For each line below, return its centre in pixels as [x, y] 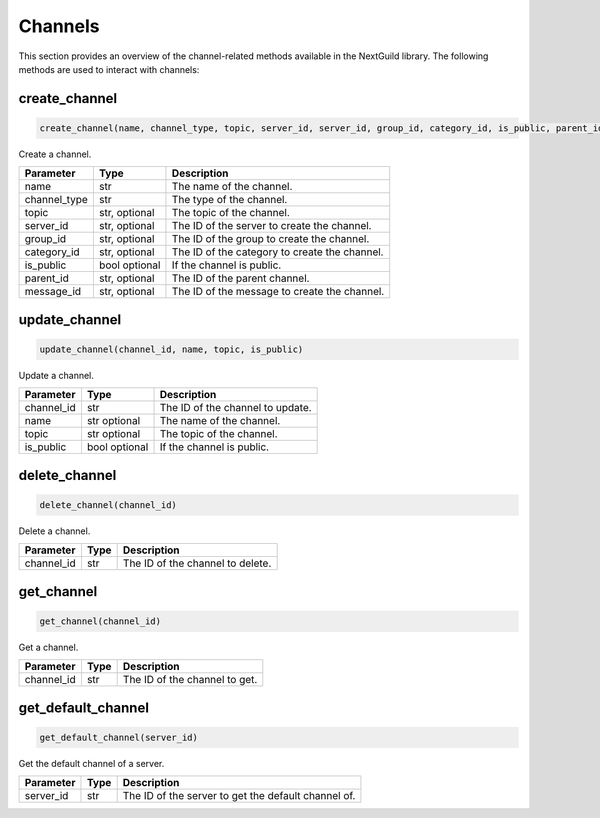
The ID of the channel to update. [235, 408]
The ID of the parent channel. [240, 278]
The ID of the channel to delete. [197, 563]
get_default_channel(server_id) [119, 737]
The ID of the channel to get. [190, 680]
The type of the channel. [229, 200]
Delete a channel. [54, 531]
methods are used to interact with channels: [109, 69]
